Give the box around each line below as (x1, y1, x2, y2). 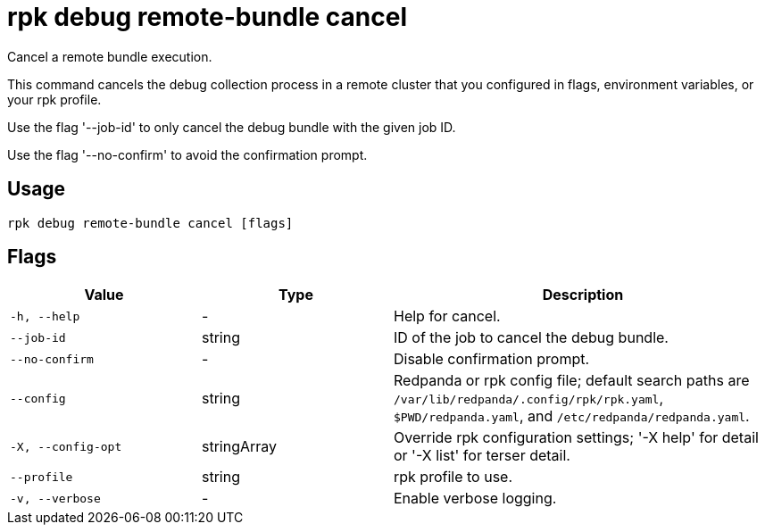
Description (542, 286, 624, 304)
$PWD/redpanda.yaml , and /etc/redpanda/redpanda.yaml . (394, 407, 750, 426)
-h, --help (10, 309, 80, 323)
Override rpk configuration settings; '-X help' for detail (394, 428, 759, 447)
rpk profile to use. (394, 468, 513, 486)
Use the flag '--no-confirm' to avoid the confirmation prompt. (7, 146, 368, 162)
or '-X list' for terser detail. (394, 446, 570, 465)
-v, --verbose (10, 491, 101, 505)
